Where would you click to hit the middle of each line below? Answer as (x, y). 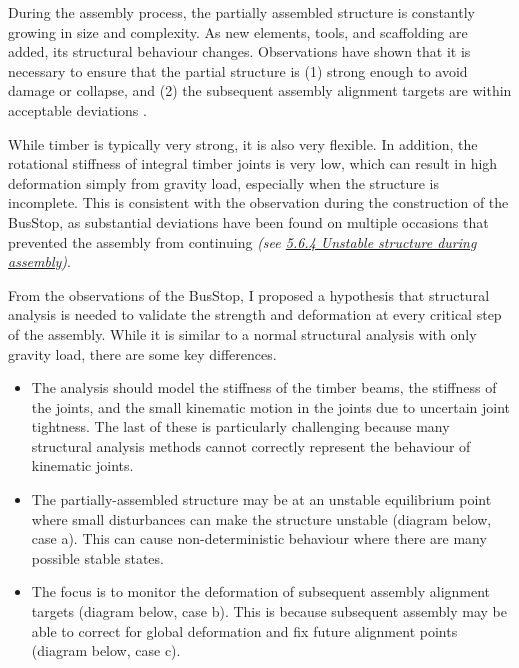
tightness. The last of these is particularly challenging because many (240, 426)
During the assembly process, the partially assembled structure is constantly (241, 12)
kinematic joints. (82, 465)
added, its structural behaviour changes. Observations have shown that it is (239, 51)
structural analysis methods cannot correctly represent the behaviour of (251, 445)
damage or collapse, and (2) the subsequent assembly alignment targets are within (260, 90)
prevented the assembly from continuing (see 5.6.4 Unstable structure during (242, 241)
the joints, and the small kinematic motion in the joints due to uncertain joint (271, 406)
